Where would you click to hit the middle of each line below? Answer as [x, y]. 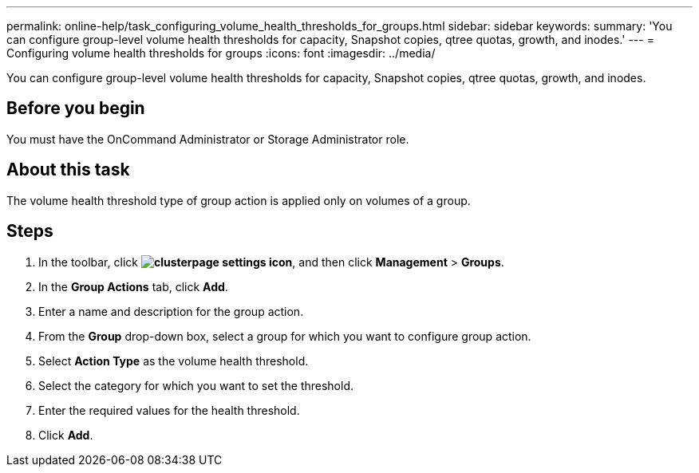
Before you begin [76, 108]
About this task [68, 170]
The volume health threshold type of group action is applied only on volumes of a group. [239, 200]
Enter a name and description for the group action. [171, 311]
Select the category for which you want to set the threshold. [196, 385]
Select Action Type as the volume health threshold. [174, 361]
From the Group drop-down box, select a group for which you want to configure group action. [285, 336]
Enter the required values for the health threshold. [169, 410]
